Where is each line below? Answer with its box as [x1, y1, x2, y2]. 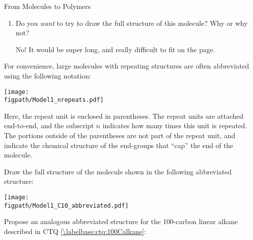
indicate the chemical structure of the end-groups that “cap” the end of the [4, 140, 234, 150]
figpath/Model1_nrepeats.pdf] [4, 96, 104, 104]
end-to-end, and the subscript [4, 120, 94, 131]
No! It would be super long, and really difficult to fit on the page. [15, 44, 215, 54]
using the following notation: [4, 70, 91, 80]
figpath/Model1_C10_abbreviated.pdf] [4, 202, 129, 209]
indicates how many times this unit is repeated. [102, 120, 247, 131]
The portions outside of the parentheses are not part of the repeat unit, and [4, 130, 236, 141]
